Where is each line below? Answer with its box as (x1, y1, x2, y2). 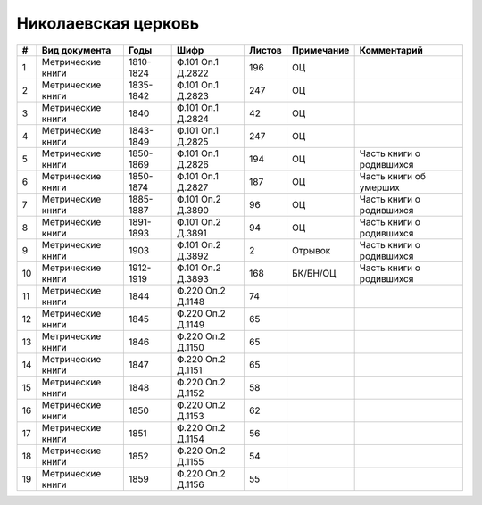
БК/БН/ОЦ (291, 267, 337, 279)
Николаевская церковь (16, 13, 200, 33)
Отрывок (291, 244, 331, 256)
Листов (248, 44, 282, 56)
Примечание (291, 44, 350, 56)
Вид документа (41, 44, 112, 56)
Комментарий (359, 44, 423, 56)
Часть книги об (359, 170, 426, 182)
